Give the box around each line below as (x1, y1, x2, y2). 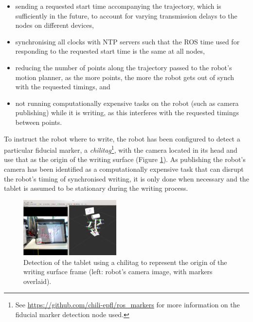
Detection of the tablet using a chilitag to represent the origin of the (23, 257, 227, 267)
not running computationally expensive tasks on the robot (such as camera (15, 98, 239, 108)
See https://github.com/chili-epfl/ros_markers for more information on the (15, 300, 240, 310)
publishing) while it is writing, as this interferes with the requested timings (15, 107, 239, 118)
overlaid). (23, 276, 52, 286)
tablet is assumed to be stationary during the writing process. (4, 183, 188, 193)
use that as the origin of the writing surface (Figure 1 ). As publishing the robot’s (4, 154, 246, 164)
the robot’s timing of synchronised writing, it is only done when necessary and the (4, 173, 249, 183)
